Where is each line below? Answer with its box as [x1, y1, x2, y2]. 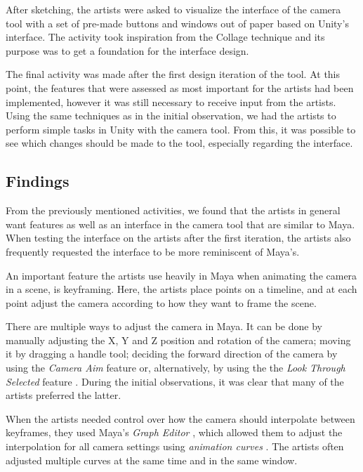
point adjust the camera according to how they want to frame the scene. [6, 295, 317, 310]
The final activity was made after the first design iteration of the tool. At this [6, 67, 341, 81]
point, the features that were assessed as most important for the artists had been [6, 80, 354, 95]
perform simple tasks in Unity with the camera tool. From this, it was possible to [6, 122, 356, 136]
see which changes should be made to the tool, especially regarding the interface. [6, 136, 353, 150]
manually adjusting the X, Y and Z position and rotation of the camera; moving [6, 332, 351, 347]
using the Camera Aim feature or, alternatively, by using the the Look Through [6, 360, 345, 375]
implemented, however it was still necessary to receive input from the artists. [6, 94, 336, 109]
